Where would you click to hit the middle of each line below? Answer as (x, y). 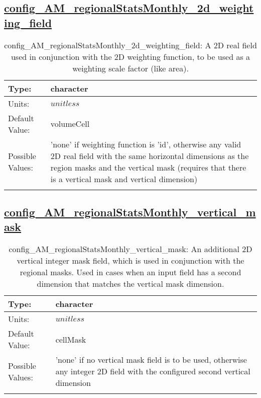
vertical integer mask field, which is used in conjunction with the (130, 261)
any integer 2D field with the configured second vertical (153, 371)
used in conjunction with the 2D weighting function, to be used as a (130, 56)
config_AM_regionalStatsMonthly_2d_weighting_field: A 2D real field (130, 45)
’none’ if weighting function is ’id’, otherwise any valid (146, 144)
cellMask (71, 339)
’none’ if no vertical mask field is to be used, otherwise (151, 360)
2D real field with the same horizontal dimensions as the (150, 155)
